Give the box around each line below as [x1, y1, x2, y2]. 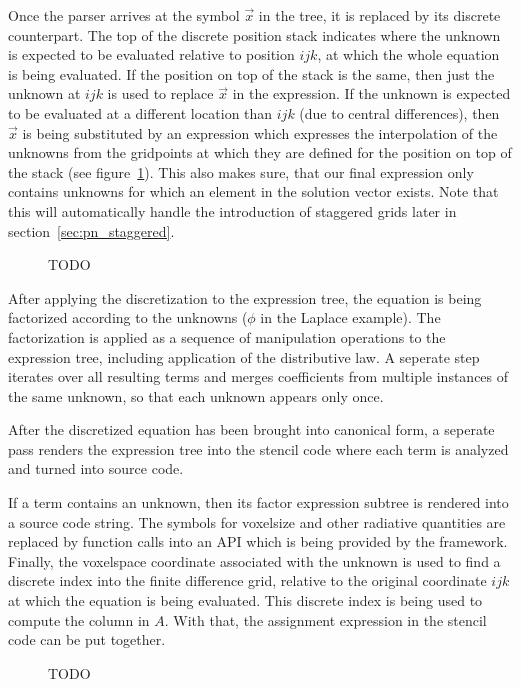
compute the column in [8, 609, 150, 630]
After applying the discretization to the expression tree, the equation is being [8, 287, 482, 308]
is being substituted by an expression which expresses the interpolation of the [22, 122, 498, 143]
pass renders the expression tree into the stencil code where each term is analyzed [8, 438, 509, 459]
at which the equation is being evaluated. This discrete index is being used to [8, 590, 483, 611]
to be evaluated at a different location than [8, 102, 273, 123]
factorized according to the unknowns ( [8, 307, 248, 328]
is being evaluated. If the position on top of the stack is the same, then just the [8, 63, 495, 84]
